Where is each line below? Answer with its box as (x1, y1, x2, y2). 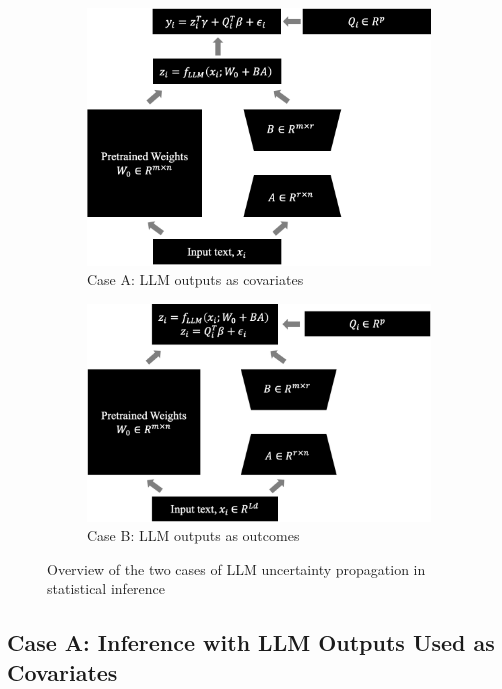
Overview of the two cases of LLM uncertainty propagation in (47, 558, 426, 579)
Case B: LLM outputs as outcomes (87, 525, 300, 546)
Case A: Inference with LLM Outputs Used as (7, 627, 495, 658)
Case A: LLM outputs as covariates (87, 269, 304, 290)
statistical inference (47, 578, 166, 599)
